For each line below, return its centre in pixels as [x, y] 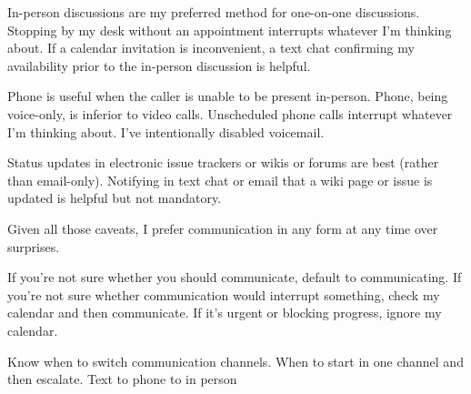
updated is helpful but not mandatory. [115, 198]
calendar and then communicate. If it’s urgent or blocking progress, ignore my [225, 313]
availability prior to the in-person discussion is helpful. [159, 65]
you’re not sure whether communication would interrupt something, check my [224, 294]
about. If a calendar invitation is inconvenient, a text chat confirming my [211, 48]
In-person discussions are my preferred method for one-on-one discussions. [214, 12]
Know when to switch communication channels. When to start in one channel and [235, 361]
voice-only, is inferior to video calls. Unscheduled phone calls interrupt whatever [230, 113]
